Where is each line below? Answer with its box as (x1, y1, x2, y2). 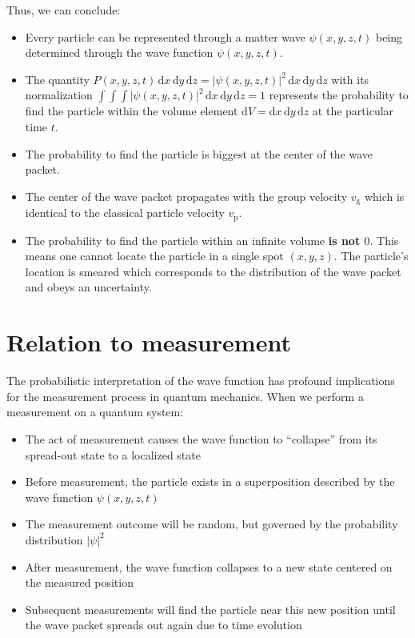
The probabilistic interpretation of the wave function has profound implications (6, 372, 395, 389)
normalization (25, 86, 93, 103)
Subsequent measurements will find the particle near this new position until (25, 600, 396, 617)
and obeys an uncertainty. (25, 279, 152, 295)
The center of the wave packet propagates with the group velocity (25, 187, 348, 204)
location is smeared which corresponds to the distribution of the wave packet (25, 263, 401, 279)
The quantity (25, 70, 90, 87)
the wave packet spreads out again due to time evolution (25, 616, 302, 633)
